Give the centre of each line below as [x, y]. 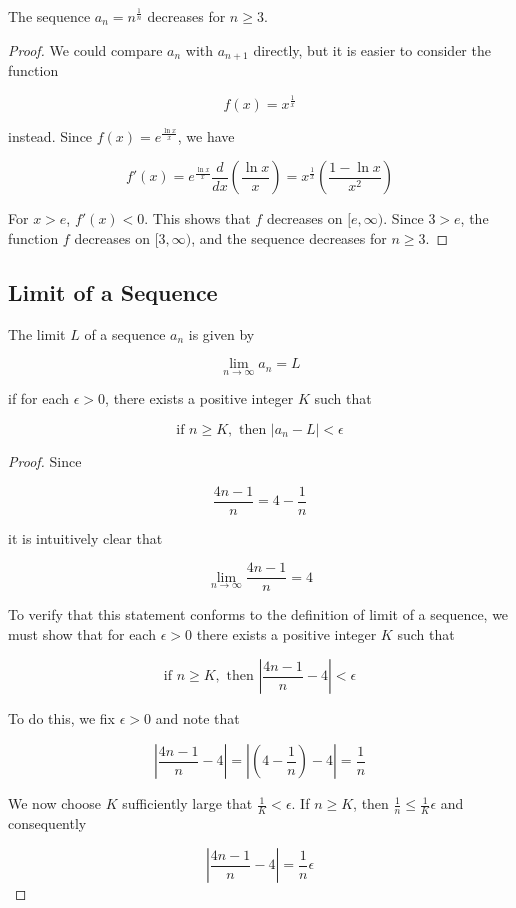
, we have [206, 135]
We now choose [55, 803]
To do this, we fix [62, 718]
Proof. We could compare [85, 49]
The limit [37, 333]
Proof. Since [45, 460]
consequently [47, 822]
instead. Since [50, 135]
